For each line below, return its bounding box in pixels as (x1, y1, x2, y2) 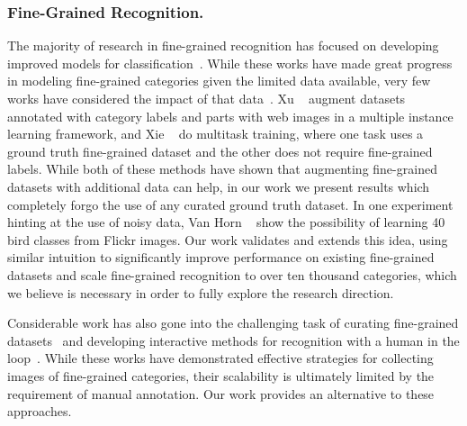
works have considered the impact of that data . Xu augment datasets (7, 89, 406, 107)
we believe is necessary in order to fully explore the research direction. (7, 283, 394, 302)
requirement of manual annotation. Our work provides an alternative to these (7, 384, 435, 403)
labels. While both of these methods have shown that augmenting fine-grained (7, 159, 437, 178)
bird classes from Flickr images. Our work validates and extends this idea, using (7, 230, 448, 249)
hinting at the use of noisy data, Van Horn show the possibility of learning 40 (7, 213, 445, 231)
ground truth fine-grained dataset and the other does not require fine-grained (7, 141, 433, 160)
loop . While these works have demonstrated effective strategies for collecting (7, 349, 434, 367)
